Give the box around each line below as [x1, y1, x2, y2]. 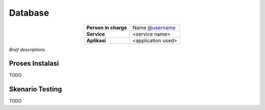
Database [9, 7, 49, 18]
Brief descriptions [9, 47, 45, 53]
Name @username [132, 24, 176, 31]
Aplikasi [86, 37, 106, 44]
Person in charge [86, 24, 127, 31]
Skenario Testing [9, 85, 62, 93]
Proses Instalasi [9, 59, 59, 68]
